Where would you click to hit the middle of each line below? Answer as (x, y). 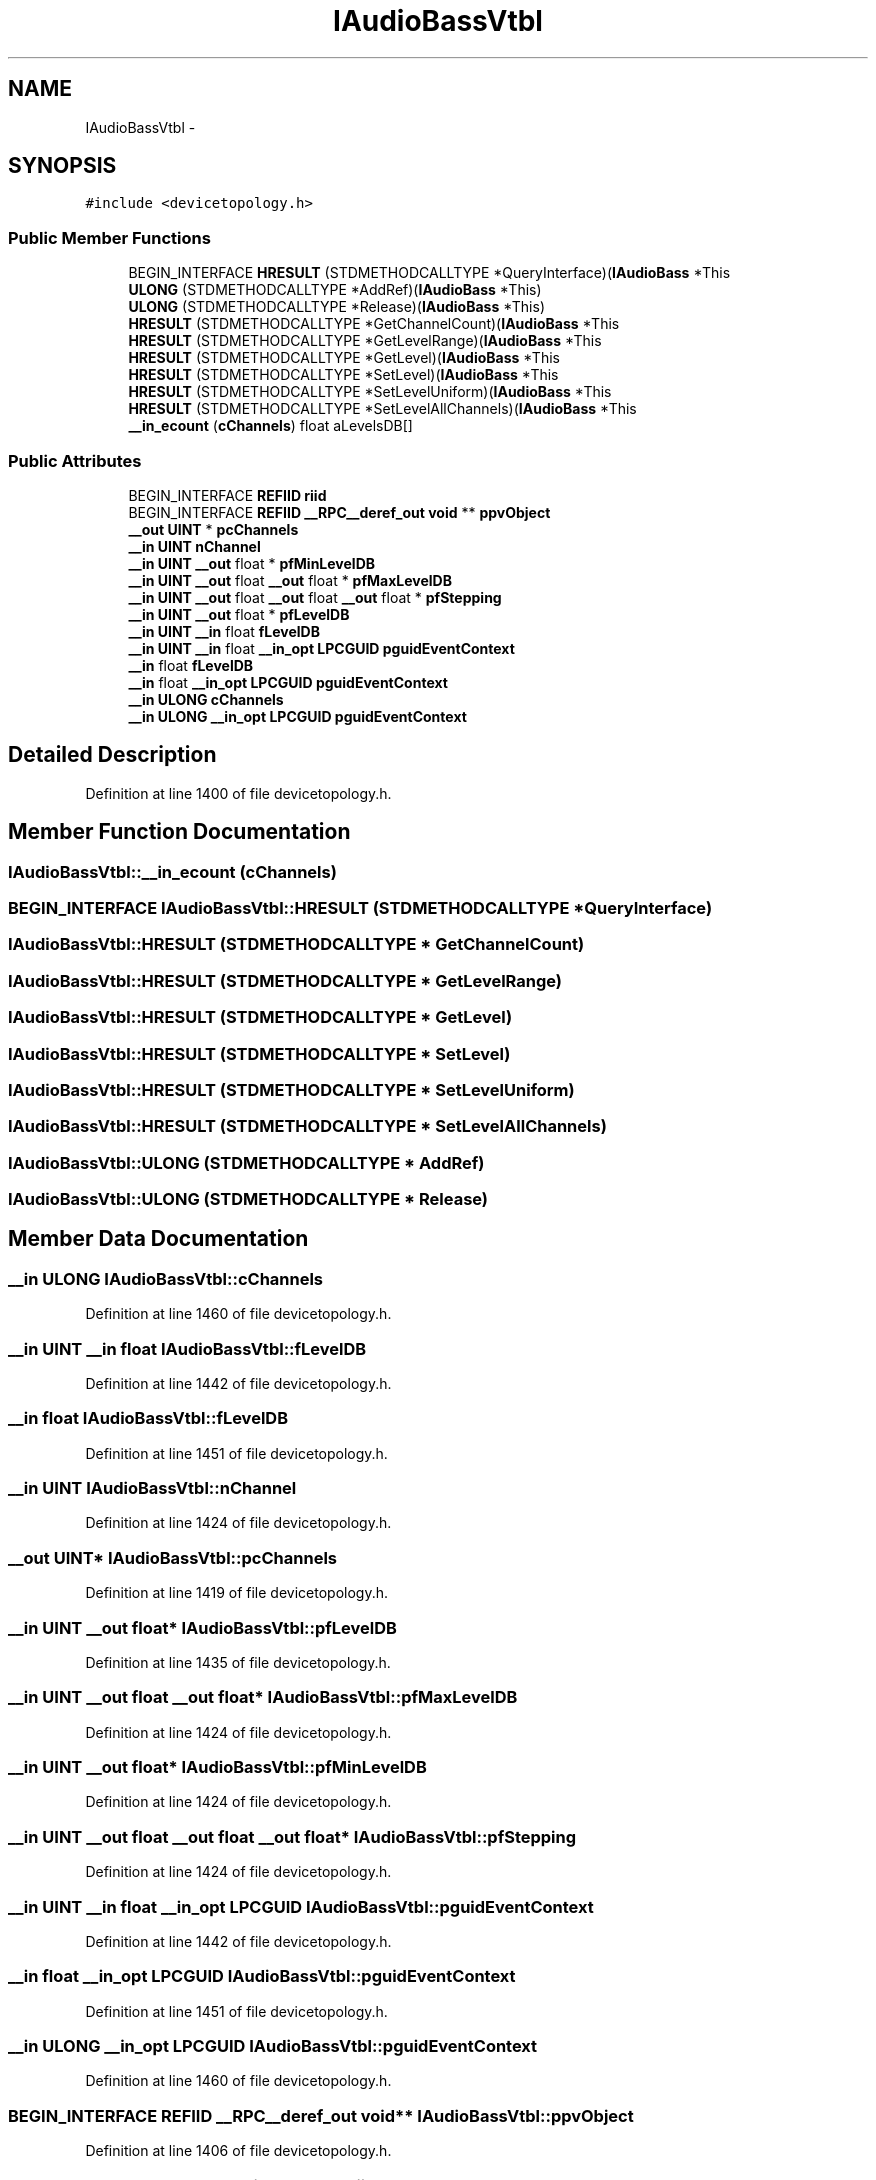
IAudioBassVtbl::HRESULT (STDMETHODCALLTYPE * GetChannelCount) (296, 944)
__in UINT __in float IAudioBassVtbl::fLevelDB (187, 1348)
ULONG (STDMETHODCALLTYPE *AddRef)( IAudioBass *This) (335, 290)
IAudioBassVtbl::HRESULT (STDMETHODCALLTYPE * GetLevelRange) (285, 980)
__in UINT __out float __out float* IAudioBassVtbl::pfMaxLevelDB (263, 1697)
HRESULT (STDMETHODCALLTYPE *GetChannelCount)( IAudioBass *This (374, 324)
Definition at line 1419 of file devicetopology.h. (237, 1593)
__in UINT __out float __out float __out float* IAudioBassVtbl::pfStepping (292, 1836)
